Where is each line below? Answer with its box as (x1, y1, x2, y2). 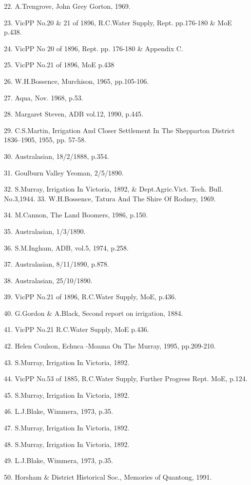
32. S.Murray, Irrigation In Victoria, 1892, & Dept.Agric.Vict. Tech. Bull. (4, 184, 223, 194)
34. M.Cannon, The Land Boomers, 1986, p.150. (4, 210, 148, 220)
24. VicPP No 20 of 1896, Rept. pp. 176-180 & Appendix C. (4, 43, 183, 53)
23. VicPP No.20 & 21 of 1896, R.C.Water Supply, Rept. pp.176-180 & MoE (4, 17, 232, 27)
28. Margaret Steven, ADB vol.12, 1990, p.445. (4, 109, 143, 119)
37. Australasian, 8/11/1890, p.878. (4, 259, 109, 269)
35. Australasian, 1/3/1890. (4, 226, 86, 236)
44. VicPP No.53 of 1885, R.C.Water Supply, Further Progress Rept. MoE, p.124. (4, 373, 248, 384)
